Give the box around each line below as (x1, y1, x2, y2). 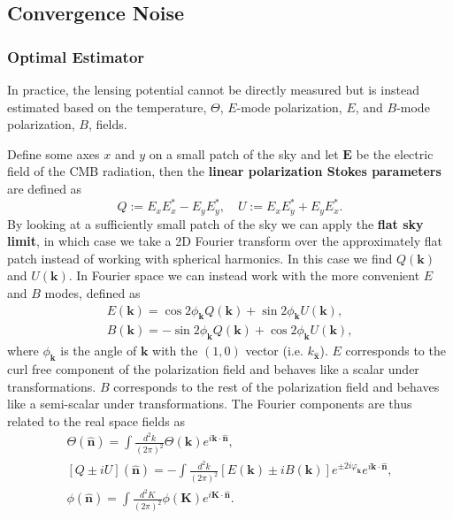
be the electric (356, 144, 434, 163)
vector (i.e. (245, 341, 303, 360)
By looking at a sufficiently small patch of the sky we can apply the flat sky (7, 214, 424, 233)
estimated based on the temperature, (7, 97, 207, 116)
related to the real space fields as (7, 411, 185, 430)
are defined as (7, 179, 82, 197)
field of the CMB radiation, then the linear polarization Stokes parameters (7, 162, 441, 180)
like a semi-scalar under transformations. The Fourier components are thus (7, 394, 412, 413)
